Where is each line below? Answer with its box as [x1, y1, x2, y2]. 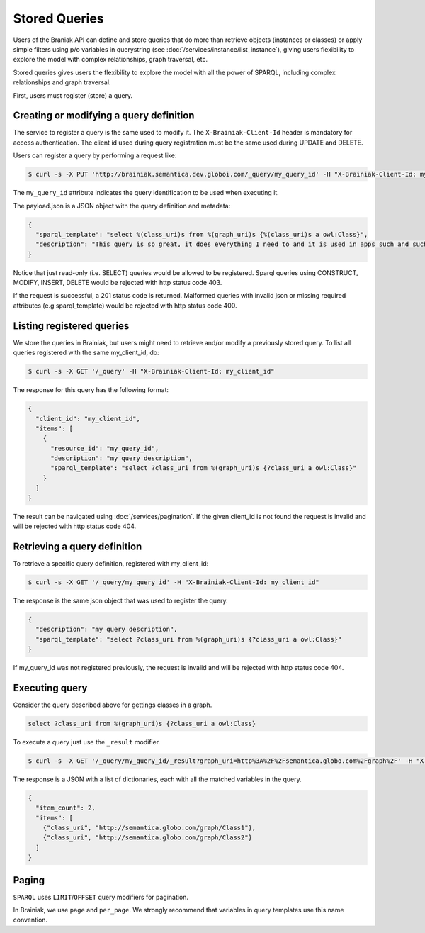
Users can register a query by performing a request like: [13, 151, 177, 160]
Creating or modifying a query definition [13, 110, 195, 122]
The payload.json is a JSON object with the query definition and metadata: [13, 201, 231, 210]
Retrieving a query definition [13, 540, 142, 552]
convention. [13, 915, 48, 924]
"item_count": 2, [35, 804, 96, 812]
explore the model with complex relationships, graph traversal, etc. [13, 55, 208, 64]
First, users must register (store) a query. [13, 91, 133, 99]
